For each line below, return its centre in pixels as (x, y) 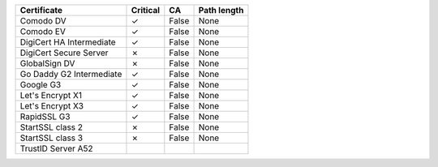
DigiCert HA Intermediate (68, 42)
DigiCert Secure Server (64, 53)
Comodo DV (43, 21)
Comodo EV (43, 31)
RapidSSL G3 (45, 116)
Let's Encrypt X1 (51, 95)
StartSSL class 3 (52, 138)
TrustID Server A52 (56, 148)
